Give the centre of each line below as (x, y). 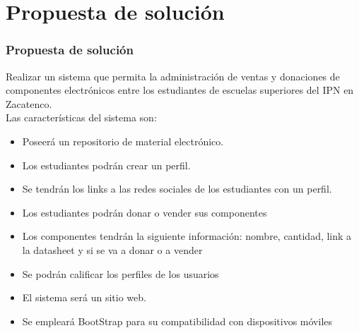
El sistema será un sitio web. (84, 297)
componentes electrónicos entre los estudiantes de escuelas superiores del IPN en (180, 90)
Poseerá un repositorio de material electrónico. (123, 141)
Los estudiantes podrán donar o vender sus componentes (145, 212)
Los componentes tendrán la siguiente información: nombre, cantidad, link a (187, 236)
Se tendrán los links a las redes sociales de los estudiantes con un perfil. (177, 189)
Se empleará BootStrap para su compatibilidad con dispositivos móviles (177, 321)
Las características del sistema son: (81, 117)
